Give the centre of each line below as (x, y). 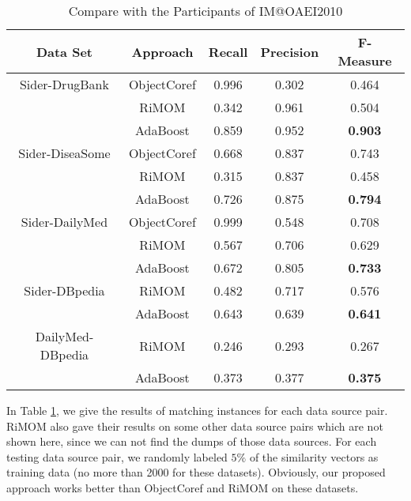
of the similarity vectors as (314, 456)
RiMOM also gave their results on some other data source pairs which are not (195, 426)
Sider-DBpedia (64, 290)
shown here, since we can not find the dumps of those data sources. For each (192, 441)
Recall (228, 51)
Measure (365, 60)
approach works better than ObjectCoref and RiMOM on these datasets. (183, 487)
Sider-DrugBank (64, 84)
